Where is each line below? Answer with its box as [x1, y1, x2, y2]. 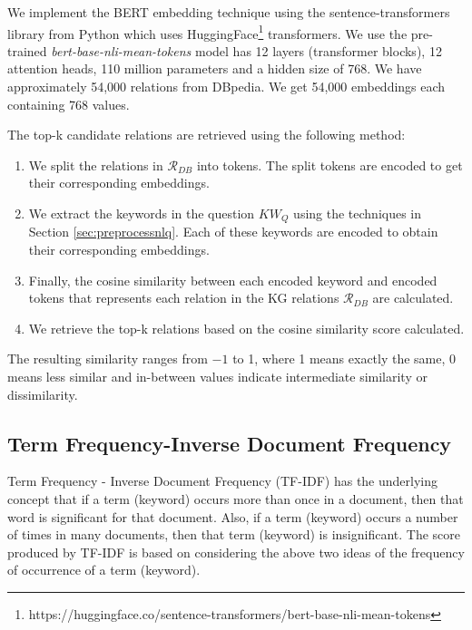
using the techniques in [293, 204, 422, 222]
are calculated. [372, 288, 454, 307]
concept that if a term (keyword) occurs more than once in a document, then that [7, 489, 464, 508]
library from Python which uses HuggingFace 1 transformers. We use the [7, 21, 408, 43]
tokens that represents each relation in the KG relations [28, 288, 339, 307]
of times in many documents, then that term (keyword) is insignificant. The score [7, 525, 461, 544]
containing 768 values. [7, 94, 130, 113]
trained [7, 41, 47, 60]
